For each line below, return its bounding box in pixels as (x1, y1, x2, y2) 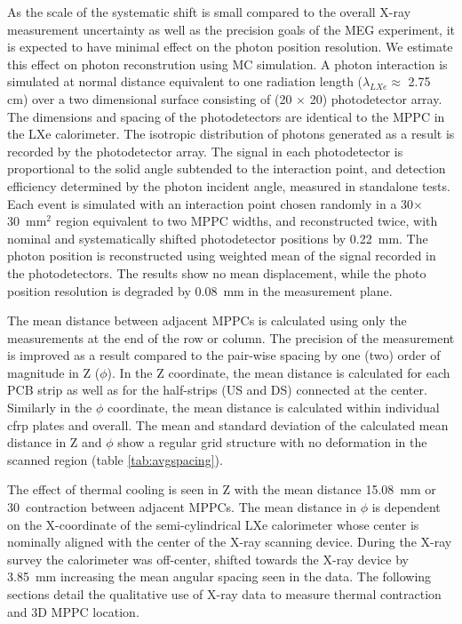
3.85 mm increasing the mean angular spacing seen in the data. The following (7, 567, 432, 586)
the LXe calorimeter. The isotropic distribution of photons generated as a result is (7, 124, 455, 143)
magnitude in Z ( (7, 363, 100, 381)
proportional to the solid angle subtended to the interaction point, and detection (7, 159, 446, 178)
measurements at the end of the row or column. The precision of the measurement (7, 328, 455, 347)
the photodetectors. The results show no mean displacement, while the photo (7, 263, 426, 282)
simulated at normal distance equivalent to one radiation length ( (7, 72, 363, 91)
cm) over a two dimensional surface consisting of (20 (7, 89, 292, 108)
